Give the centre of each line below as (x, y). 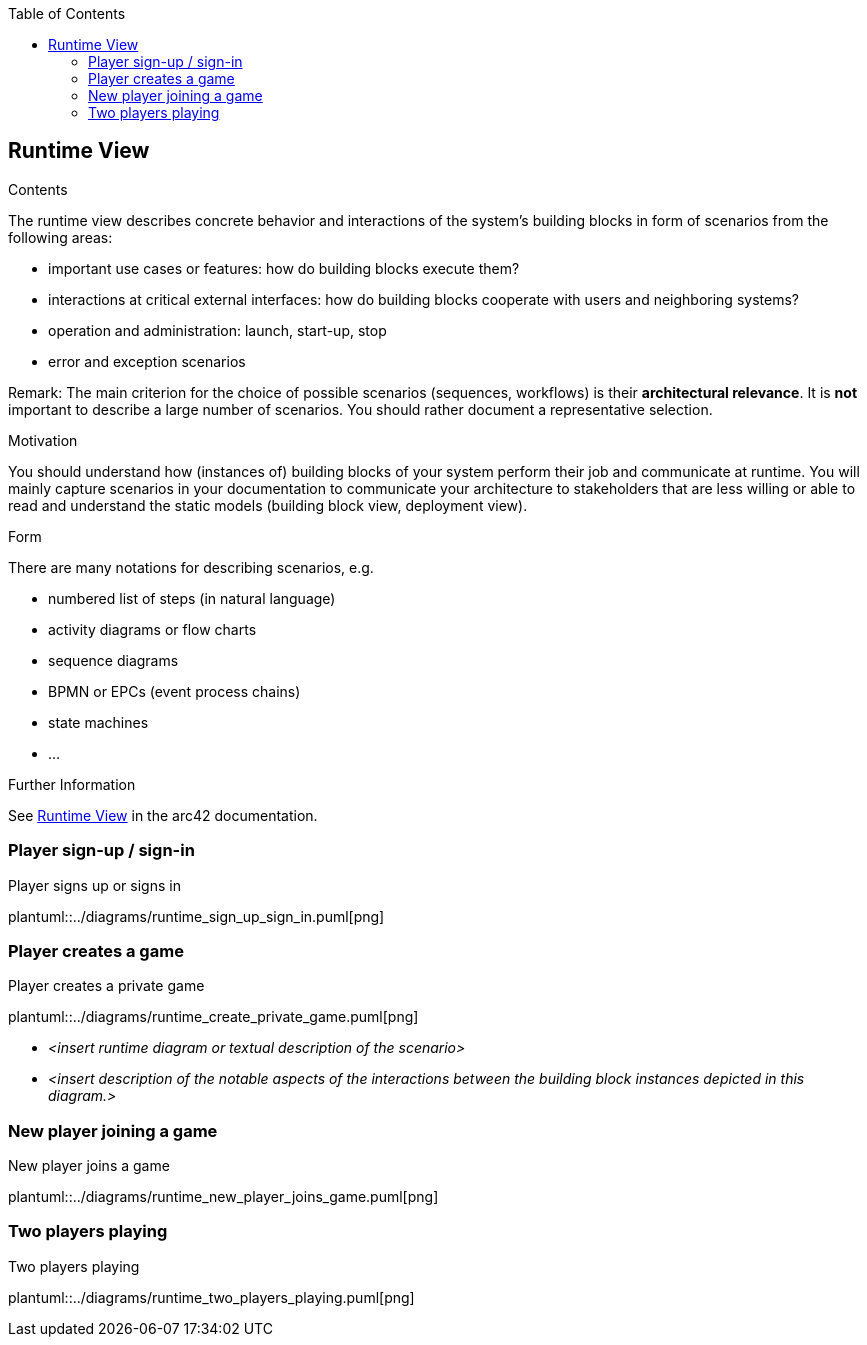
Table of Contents (67, 13)
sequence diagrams (113, 660)
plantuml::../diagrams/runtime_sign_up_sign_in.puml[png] (196, 916)
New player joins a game (89, 1166)
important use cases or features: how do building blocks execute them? (284, 268)
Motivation (43, 440)
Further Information (72, 784)
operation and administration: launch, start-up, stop (217, 330)
